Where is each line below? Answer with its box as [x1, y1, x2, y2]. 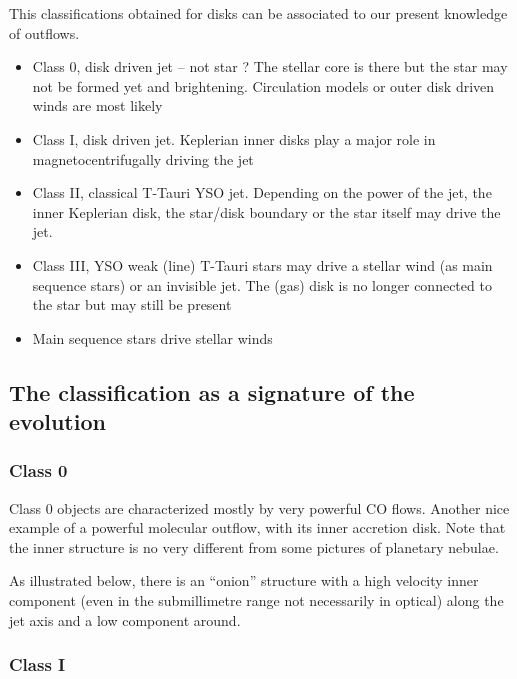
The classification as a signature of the [9, 376, 415, 407]
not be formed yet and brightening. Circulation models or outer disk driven [32, 75, 495, 96]
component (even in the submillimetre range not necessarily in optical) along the [9, 590, 504, 611]
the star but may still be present [32, 294, 232, 315]
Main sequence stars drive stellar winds [32, 327, 273, 348]
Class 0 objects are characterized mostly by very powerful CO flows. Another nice [9, 497, 510, 518]
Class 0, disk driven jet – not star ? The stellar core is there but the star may [32, 56, 508, 77]
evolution [9, 406, 106, 437]
